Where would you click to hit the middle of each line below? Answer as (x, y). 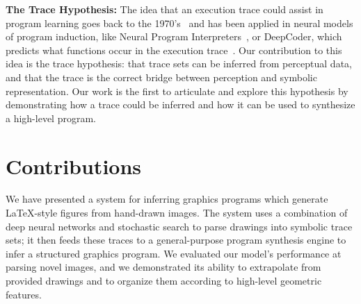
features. (24, 294)
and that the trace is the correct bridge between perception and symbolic (161, 77)
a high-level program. (51, 118)
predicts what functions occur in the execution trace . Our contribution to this (174, 50)
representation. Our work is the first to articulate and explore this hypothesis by (177, 91)
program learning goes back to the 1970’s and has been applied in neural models (179, 23)
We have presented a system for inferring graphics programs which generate (167, 199)
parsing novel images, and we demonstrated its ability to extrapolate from (163, 267)
